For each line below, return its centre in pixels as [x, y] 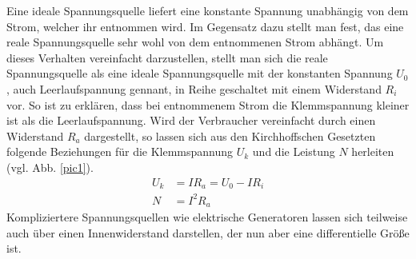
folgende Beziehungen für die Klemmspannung [120, 151]
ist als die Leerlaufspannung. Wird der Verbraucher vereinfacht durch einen [191, 120]
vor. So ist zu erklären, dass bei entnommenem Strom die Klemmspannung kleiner [208, 104]
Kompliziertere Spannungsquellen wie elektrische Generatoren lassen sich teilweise [207, 217]
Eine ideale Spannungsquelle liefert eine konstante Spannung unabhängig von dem [208, 10]
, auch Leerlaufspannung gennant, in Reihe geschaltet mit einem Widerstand [194, 88]
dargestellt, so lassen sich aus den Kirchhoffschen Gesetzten [230, 135]
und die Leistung [294, 151]
